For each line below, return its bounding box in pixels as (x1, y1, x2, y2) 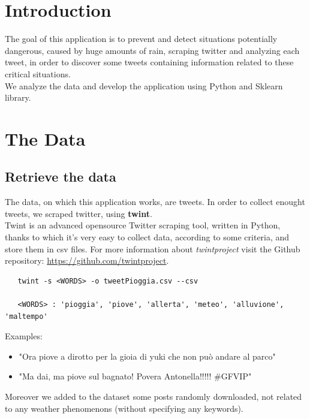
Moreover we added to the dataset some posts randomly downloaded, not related (5, 390, 302, 402)
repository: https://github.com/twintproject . (5, 254, 169, 267)
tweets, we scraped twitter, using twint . (5, 207, 152, 219)
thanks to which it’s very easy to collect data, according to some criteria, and (5, 231, 290, 243)
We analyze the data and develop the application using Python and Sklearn (5, 79, 283, 92)
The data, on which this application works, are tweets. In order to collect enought (5, 195, 305, 208)
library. (5, 91, 31, 104)
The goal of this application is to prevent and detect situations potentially (5, 32, 278, 45)
